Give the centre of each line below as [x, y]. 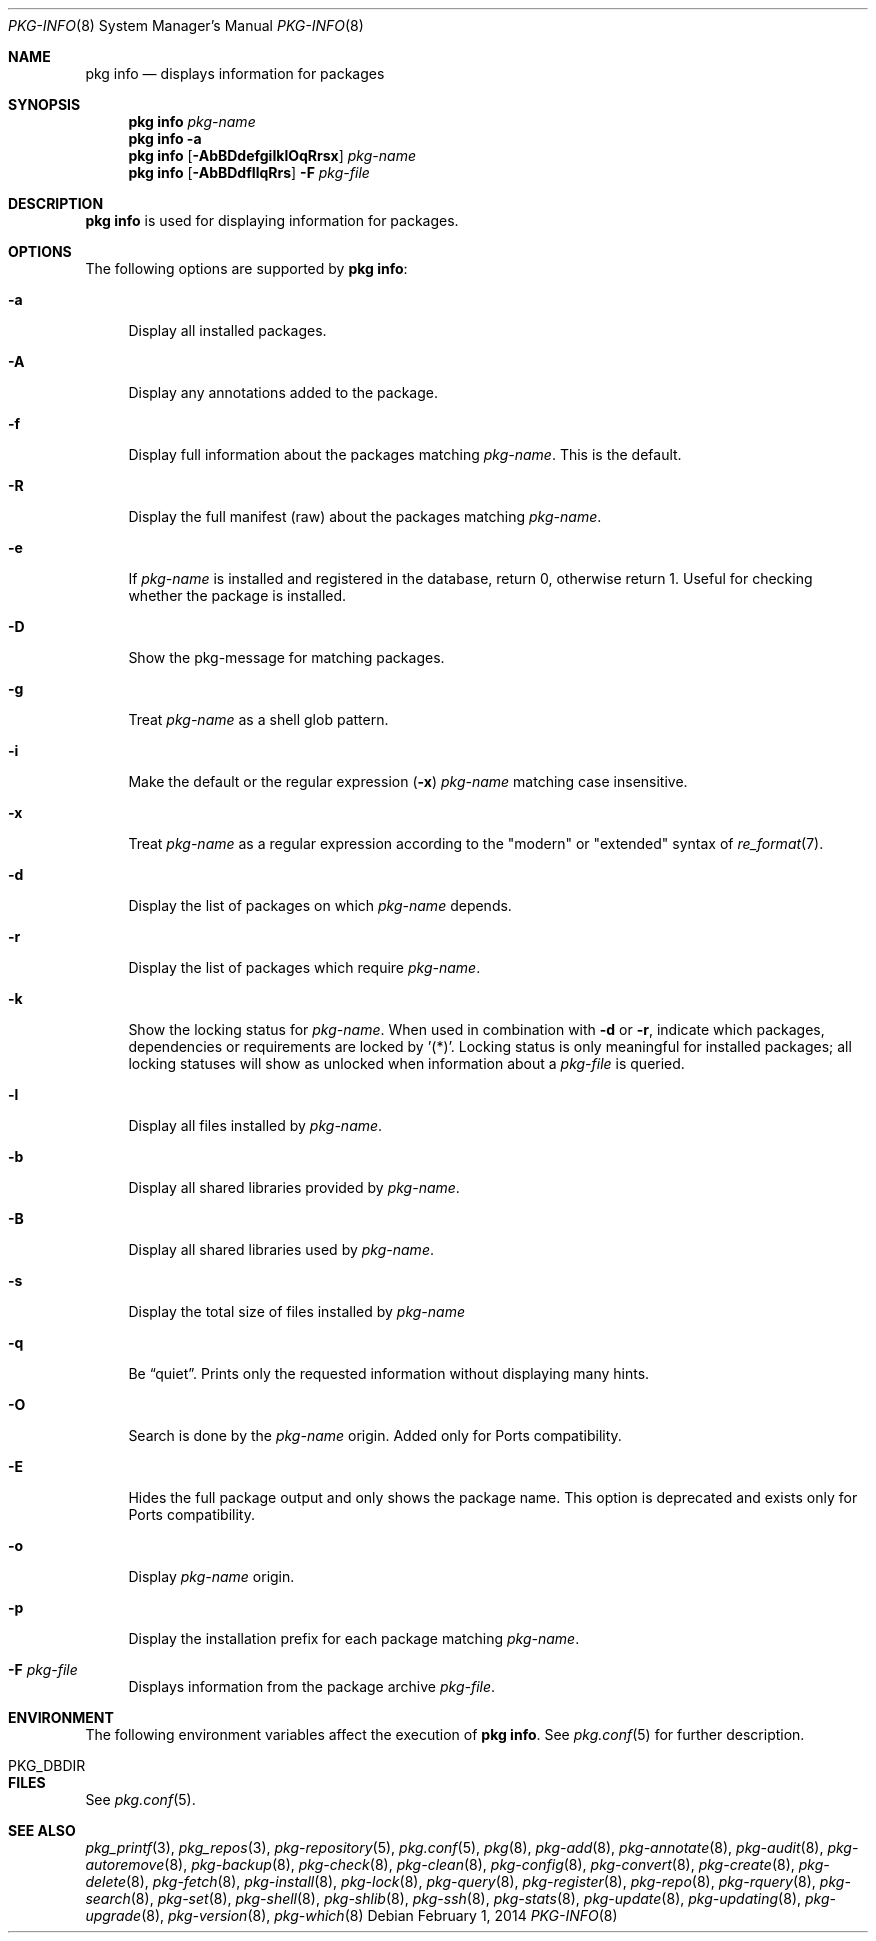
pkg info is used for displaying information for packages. [272, 220]
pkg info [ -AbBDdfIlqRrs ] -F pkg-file [249, 172]
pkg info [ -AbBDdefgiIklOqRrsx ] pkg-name [272, 155]
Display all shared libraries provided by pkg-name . [294, 1187]
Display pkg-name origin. [211, 1576]
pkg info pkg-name [192, 121]
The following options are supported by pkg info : [246, 268]
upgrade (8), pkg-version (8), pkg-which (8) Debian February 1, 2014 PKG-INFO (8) [351, 1915]
